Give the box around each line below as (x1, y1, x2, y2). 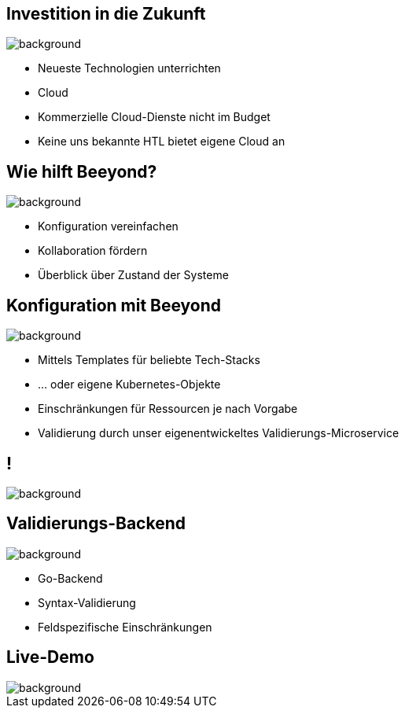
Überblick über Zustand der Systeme (38, 268, 229, 282)
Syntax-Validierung (38, 595, 136, 609)
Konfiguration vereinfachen (38, 219, 179, 234)
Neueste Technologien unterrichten (38, 61, 221, 75)
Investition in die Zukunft (6, 4, 206, 24)
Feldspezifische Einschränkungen (38, 620, 212, 634)
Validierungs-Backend (6, 513, 186, 534)
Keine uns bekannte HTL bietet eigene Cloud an (38, 134, 285, 149)
